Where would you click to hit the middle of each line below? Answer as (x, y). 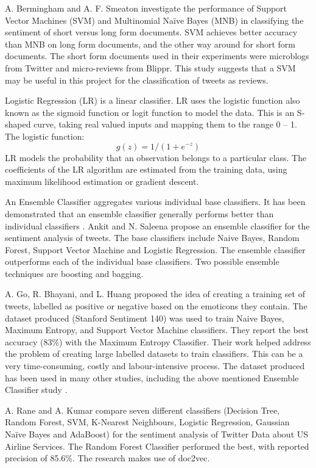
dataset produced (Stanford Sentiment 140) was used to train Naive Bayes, (145, 318)
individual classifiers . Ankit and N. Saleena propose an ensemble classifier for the (157, 225)
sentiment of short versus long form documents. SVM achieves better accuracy (151, 32)
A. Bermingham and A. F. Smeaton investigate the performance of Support (146, 8)
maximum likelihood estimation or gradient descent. (102, 181)
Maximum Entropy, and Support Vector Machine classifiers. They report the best (157, 330)
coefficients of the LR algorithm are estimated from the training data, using (146, 169)
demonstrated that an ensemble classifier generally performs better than (139, 213)
